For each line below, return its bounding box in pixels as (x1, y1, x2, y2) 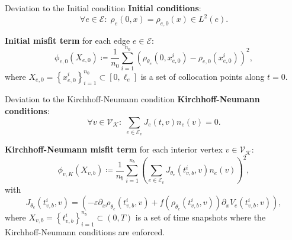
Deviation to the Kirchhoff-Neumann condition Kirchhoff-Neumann (5, 93, 260, 105)
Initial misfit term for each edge (5, 34, 130, 46)
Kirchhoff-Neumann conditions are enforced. (5, 225, 165, 238)
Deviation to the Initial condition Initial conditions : (5, 2, 201, 14)
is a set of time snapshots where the (135, 210, 266, 223)
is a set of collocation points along (140, 70, 265, 82)
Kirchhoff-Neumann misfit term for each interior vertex (5, 143, 223, 155)
